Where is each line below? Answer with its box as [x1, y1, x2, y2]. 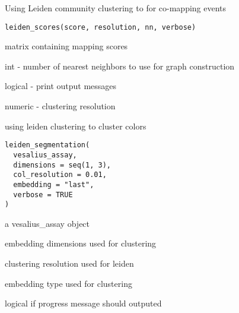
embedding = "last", [13, 180, 94, 189]
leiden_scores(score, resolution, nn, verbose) [5, 23, 196, 31]
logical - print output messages [5, 80, 117, 92]
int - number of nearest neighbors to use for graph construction [5, 59, 235, 72]
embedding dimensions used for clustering [5, 237, 157, 249]
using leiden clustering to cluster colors [5, 119, 146, 132]
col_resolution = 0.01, [13, 170, 107, 179]
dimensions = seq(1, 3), [13, 160, 111, 169]
